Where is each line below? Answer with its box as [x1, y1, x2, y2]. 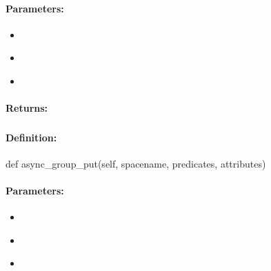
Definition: [6, 130, 57, 144]
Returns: [6, 101, 48, 115]
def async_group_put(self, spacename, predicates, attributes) [6, 156, 266, 170]
